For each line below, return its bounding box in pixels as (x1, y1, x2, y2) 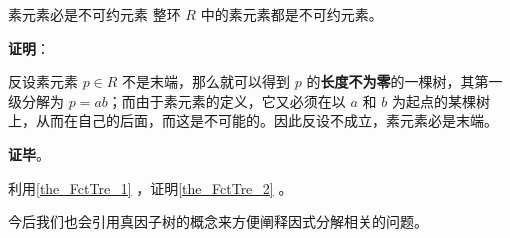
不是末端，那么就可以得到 (122, 71, 291, 92)
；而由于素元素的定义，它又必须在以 (107, 90, 346, 111)
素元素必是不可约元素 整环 (8, 4, 181, 24)
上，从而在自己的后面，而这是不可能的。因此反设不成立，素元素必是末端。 (8, 110, 498, 131)
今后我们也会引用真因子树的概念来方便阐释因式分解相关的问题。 (8, 211, 428, 232)
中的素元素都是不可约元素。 (200, 4, 383, 24)
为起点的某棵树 (391, 90, 490, 111)
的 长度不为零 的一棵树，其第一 (306, 71, 503, 92)
